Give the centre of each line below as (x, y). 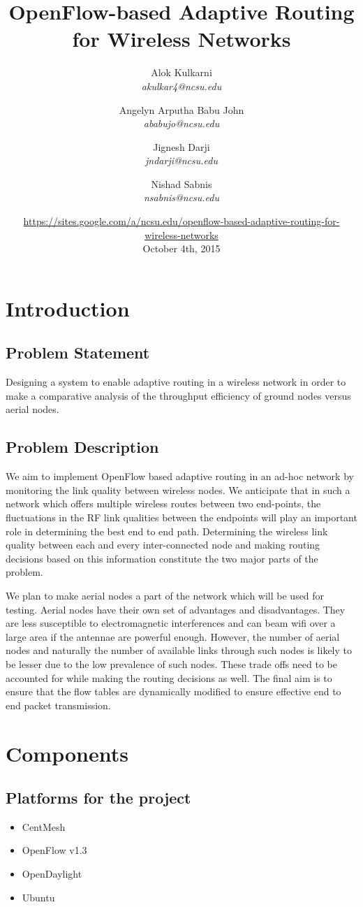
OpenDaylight (52, 874)
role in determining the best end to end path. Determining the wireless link (167, 531)
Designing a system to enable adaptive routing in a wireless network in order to (176, 382)
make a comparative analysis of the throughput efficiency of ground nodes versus (178, 395)
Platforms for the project (98, 798)
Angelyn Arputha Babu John (181, 109)
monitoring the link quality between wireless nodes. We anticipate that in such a (178, 489)
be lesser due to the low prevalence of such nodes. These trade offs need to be (171, 663)
